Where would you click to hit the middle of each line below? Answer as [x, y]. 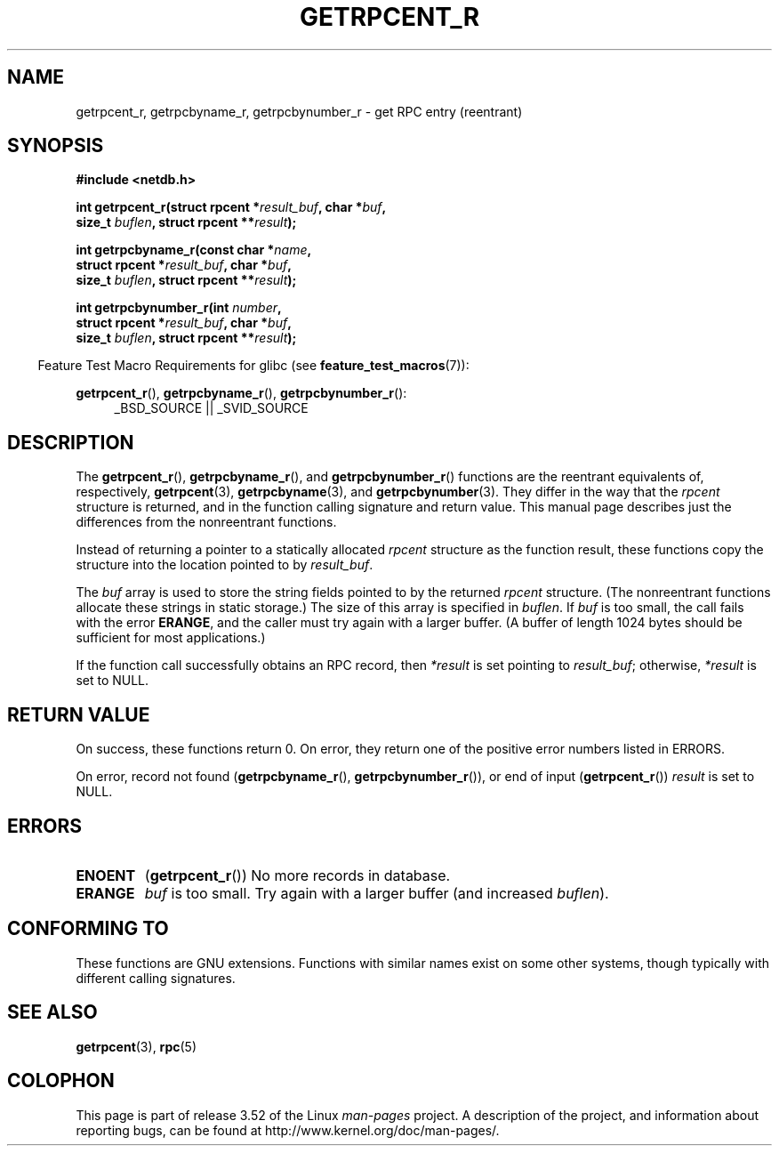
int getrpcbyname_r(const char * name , [194, 250]
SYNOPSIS [56, 146]
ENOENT [106, 875]
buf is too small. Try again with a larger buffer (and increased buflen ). [377, 893]
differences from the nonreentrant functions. [206, 522]
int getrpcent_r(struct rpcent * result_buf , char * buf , [231, 207]
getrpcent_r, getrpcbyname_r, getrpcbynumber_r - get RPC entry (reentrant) [299, 111]
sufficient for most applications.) [171, 638]
